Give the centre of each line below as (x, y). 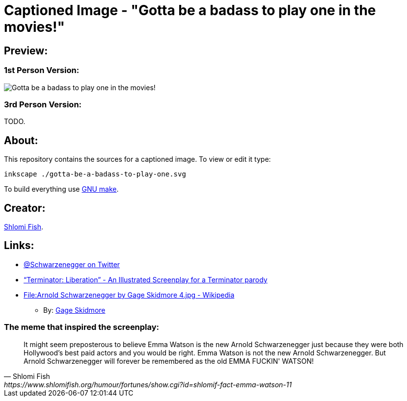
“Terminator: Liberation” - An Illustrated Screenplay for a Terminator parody (146, 279)
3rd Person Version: (43, 104)
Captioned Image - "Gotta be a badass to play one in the (190, 10)
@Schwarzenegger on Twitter (72, 264)
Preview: (26, 50)
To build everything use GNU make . (61, 189)
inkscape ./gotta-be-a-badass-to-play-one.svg (95, 174)
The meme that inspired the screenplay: (82, 327)
